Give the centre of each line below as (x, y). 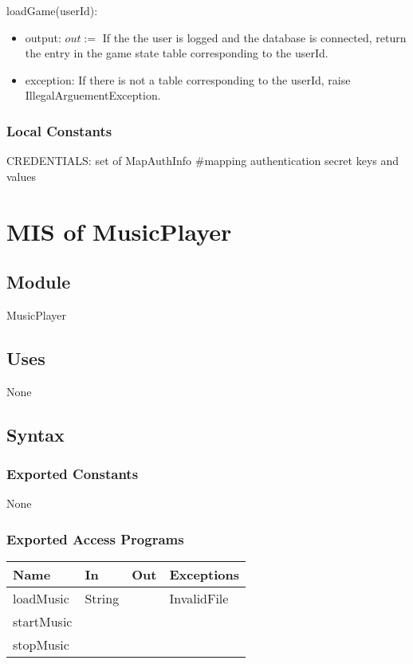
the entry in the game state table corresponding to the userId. (177, 53)
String (102, 599)
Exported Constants (73, 474)
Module (39, 282)
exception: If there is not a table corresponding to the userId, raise (188, 79)
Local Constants (59, 130)
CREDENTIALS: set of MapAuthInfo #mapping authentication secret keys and (203, 161)
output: (43, 37)
